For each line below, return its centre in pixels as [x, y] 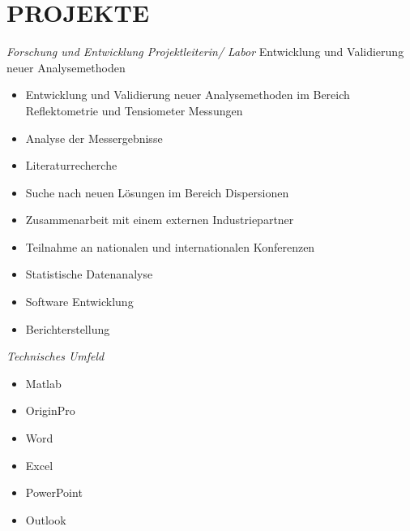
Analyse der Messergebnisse [94, 138]
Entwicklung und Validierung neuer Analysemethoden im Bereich [188, 95]
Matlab [43, 383]
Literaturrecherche [71, 165]
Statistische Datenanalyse [89, 274]
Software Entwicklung [79, 302]
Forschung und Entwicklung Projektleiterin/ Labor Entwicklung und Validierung [205, 52]
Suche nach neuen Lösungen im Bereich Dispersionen [157, 192]
